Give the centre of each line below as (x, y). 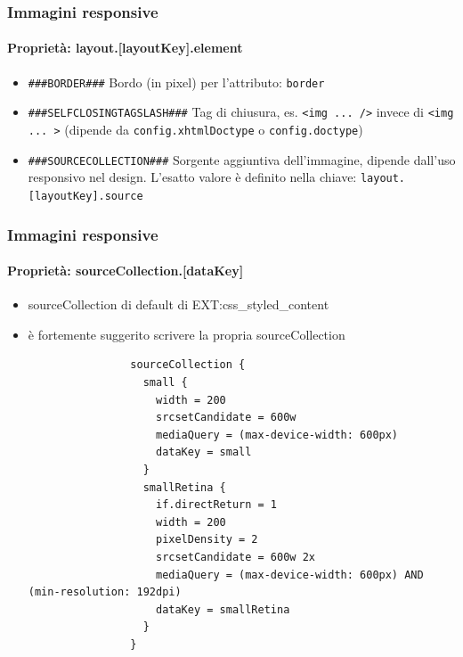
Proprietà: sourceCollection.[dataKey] (126, 271)
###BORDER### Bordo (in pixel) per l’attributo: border (176, 82)
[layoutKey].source (85, 196)
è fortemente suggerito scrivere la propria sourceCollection (187, 334)
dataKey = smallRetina (223, 609)
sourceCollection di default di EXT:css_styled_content (179, 304)
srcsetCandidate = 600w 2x (235, 557)
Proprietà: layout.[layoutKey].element (125, 48)
